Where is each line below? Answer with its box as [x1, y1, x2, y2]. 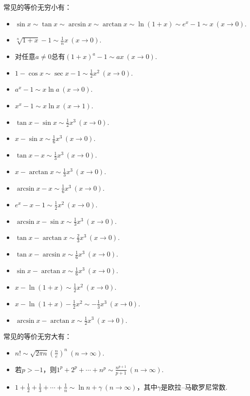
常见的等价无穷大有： [3, 331, 71, 341]
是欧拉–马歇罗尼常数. [161, 381, 228, 392]
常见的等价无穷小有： [3, 2, 71, 12]
